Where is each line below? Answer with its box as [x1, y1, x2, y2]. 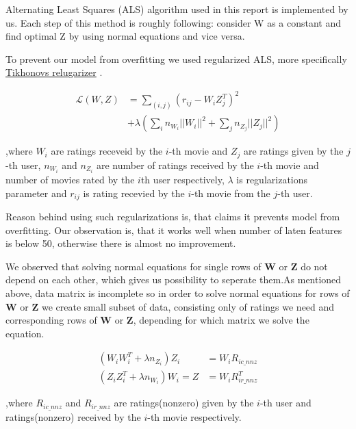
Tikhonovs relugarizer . [5, 65, 103, 79]
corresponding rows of [5, 313, 97, 327]
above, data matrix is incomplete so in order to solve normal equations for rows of [5, 285, 350, 300]
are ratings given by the [243, 144, 344, 158]
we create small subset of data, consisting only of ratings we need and [41, 299, 335, 313]
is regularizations [236, 172, 308, 186]
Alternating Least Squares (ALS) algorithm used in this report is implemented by [5, 2, 348, 16]
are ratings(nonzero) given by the [114, 395, 254, 410]
